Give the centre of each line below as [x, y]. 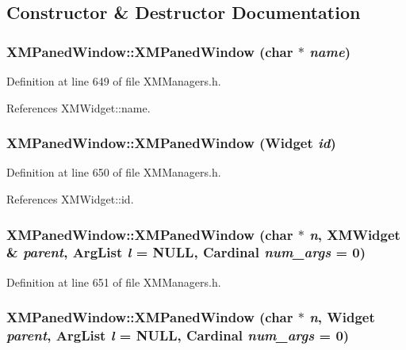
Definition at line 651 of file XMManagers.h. [114, 282]
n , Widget [342, 317]
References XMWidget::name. [79, 107]
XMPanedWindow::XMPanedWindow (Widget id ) [171, 143]
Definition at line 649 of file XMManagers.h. [114, 81]
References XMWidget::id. [70, 199]
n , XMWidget [355, 234]
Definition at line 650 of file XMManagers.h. [114, 172]
